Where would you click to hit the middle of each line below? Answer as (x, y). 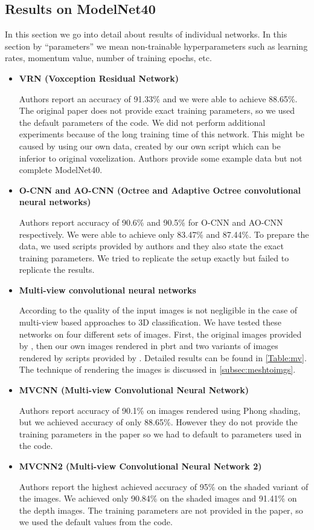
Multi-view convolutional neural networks (107, 290)
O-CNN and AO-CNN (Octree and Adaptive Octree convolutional (160, 190)
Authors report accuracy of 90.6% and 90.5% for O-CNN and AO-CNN (151, 222)
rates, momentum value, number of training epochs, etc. (108, 58)
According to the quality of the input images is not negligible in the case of (158, 310)
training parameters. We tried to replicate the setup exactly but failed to (154, 257)
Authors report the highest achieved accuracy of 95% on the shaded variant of (164, 486)
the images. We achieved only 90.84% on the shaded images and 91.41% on (158, 498)
